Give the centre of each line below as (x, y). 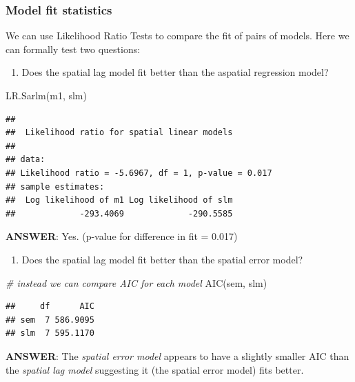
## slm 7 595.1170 (50, 333)
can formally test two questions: (73, 49)
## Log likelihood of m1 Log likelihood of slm (119, 200)
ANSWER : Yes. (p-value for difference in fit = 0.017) (122, 236)
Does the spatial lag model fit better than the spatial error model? (162, 259)
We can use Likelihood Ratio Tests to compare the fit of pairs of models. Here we (177, 36)
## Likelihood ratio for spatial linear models (119, 133)
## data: (26, 160)
